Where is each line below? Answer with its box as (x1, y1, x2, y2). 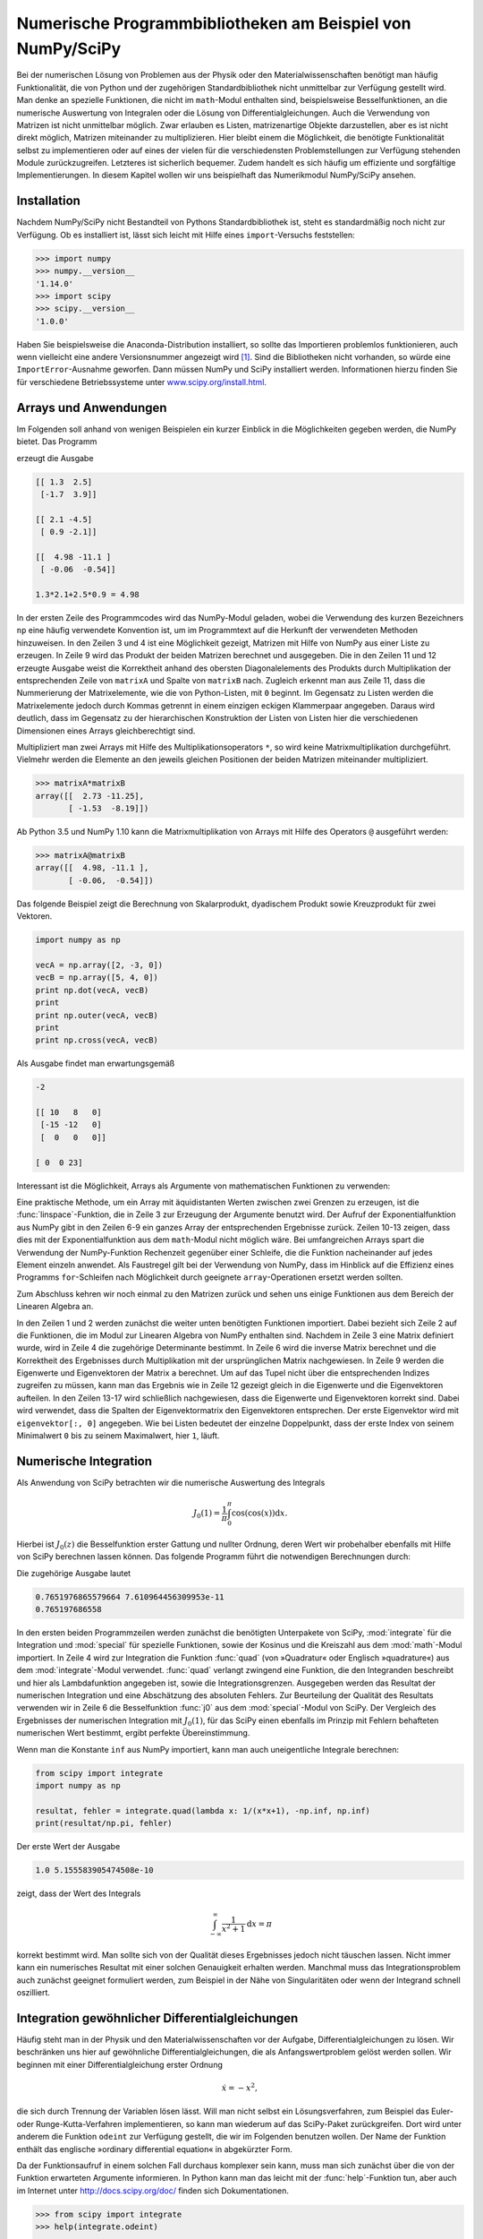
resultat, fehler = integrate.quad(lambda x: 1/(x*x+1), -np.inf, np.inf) (35, 1806, 371, 1815)
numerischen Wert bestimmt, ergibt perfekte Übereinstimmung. (16, 1728, 250, 1738)
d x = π (246, 1919, 273, 1929)
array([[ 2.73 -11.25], (35, 791, 145, 801)
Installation (16, 193, 80, 209)
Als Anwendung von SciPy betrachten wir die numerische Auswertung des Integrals (16, 1477, 326, 1488)
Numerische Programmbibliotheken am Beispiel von (16, 13, 411, 33)
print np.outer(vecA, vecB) (35, 1010, 158, 1020)
